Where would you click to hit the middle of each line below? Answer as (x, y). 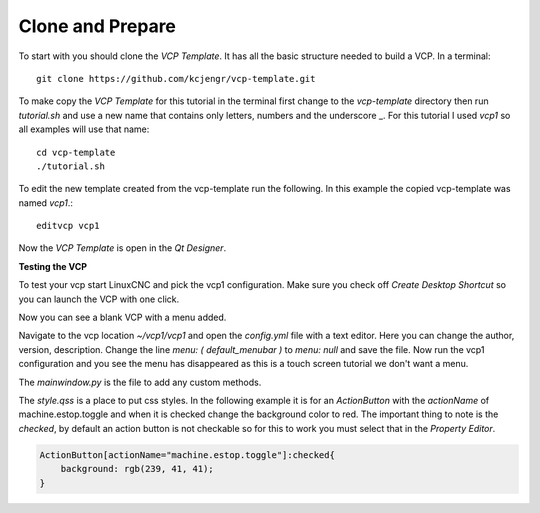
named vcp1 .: (46, 202)
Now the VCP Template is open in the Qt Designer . (122, 248)
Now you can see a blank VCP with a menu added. (122, 317)
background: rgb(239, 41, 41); (137, 469)
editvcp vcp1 (68, 226)
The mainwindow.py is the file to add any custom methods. (140, 382)
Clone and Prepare (97, 26)
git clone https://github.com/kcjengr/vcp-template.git (176, 78)
